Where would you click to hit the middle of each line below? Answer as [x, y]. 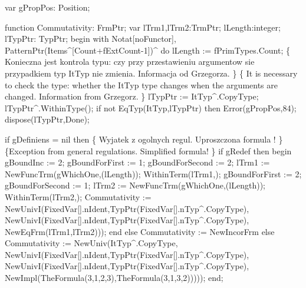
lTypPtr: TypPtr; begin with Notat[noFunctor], [91, 39]
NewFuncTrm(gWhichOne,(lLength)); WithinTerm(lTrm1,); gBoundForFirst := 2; [153, 173]
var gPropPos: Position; [47, 7]
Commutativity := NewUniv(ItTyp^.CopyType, [91, 243]
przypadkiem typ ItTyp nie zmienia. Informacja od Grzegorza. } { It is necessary [151, 73]
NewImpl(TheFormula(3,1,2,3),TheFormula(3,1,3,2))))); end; [114, 278]
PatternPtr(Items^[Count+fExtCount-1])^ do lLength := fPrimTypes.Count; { [147, 50]
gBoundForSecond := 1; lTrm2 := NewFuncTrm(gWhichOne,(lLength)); [135, 185]
